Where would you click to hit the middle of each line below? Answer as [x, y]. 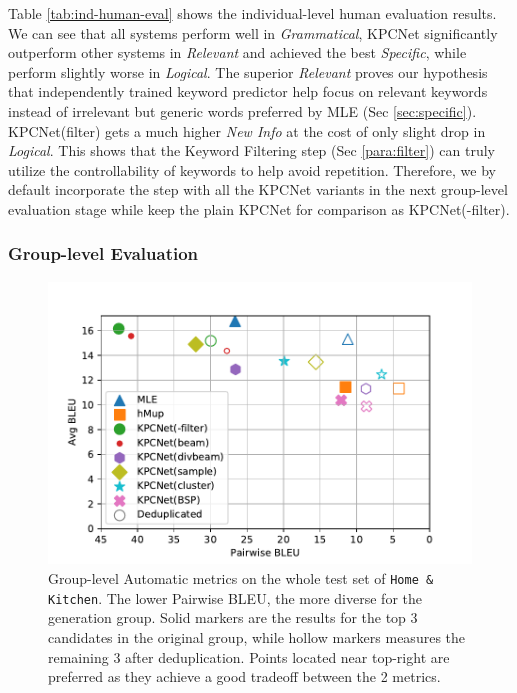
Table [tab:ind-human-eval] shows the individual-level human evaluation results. [252, 13]
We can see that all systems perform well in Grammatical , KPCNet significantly [253, 32]
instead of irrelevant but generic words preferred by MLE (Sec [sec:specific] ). [242, 110]
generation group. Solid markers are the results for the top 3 [233, 617]
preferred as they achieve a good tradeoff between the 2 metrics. [244, 676]
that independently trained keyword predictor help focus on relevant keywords [248, 91]
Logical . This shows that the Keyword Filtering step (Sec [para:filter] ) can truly [251, 150]
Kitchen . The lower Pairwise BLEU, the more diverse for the [235, 597]
